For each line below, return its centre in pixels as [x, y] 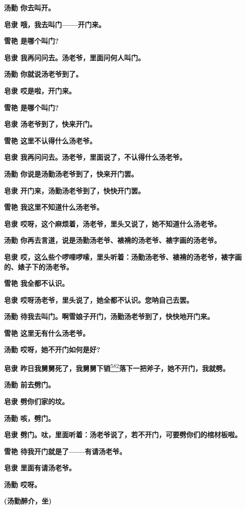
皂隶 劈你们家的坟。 [37, 401]
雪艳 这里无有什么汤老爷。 [47, 333]
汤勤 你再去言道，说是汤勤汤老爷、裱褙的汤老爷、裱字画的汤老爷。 [113, 240]
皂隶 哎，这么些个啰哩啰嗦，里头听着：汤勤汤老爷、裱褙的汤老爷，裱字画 [123, 256]
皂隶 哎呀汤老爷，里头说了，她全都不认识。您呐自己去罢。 [99, 300]
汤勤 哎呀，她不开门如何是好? [52, 349]
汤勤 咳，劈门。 [30, 418]
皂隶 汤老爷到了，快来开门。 [50, 124]
